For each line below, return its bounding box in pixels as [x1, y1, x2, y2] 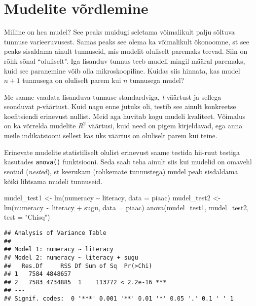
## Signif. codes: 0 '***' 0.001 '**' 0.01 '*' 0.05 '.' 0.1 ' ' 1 [4, 295, 234, 303]
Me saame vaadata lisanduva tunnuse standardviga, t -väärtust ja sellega [4, 91, 221, 102]
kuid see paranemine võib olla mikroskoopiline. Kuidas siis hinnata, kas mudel [4, 65, 240, 76]
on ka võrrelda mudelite [4, 120, 76, 131]
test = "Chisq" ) [4, 212, 50, 222]
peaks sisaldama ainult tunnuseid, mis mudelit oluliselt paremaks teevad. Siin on [4, 46, 248, 56]
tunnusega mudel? [130, 75, 184, 85]
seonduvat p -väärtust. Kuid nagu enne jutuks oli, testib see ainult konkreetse [4, 101, 236, 112]
